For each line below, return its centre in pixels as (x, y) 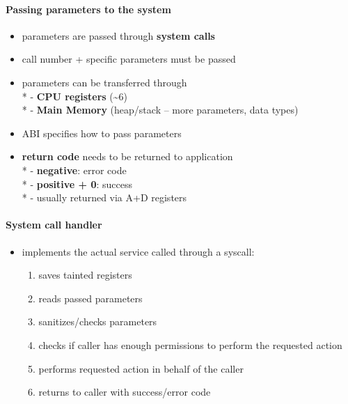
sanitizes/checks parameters (98, 321)
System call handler (54, 225)
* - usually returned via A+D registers (104, 197)
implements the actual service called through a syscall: (138, 251)
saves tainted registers (85, 275)
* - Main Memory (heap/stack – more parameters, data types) (160, 110)
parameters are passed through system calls (118, 35)
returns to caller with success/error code (125, 392)
